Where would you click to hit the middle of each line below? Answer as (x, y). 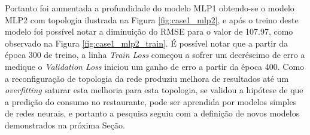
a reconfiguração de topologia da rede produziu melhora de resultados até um (147, 78)
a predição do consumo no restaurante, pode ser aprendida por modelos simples (151, 101)
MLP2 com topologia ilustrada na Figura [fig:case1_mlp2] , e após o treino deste (152, 19)
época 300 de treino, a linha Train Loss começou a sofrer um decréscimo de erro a (155, 55)
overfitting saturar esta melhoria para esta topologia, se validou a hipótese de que (154, 90)
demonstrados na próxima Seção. (65, 125)
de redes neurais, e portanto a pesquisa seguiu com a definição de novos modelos (152, 113)
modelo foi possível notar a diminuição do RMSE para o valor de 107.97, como (149, 31)
